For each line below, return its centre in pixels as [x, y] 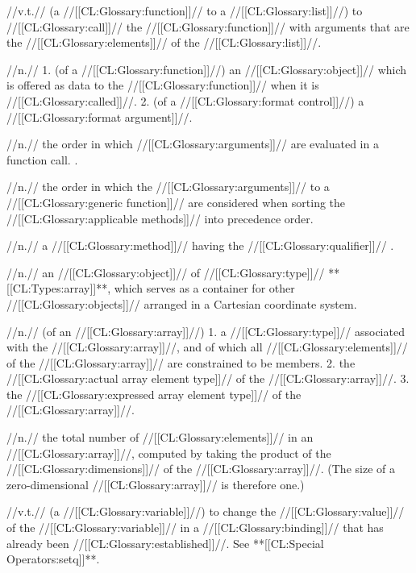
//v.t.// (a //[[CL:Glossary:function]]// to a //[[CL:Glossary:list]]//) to [185, 10]
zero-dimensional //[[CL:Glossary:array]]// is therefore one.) [156, 484]
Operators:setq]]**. [53, 559]
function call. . [42, 159]
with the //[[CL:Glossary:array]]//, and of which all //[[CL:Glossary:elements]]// [207, 347]
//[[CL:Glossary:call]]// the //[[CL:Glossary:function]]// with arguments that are [208, 26]
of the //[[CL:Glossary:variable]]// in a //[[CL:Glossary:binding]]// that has [195, 527]
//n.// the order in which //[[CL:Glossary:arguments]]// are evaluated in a [193, 144]
